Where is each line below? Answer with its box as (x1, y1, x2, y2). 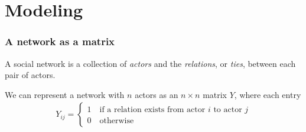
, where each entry (234, 88, 301, 100)
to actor (213, 106, 242, 114)
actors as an (135, 88, 178, 100)
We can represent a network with (5, 88, 125, 100)
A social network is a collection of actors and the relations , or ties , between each (5, 57, 296, 69)
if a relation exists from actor (99, 106, 206, 114)
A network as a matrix (5, 34, 115, 49)
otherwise (99, 117, 134, 126)
